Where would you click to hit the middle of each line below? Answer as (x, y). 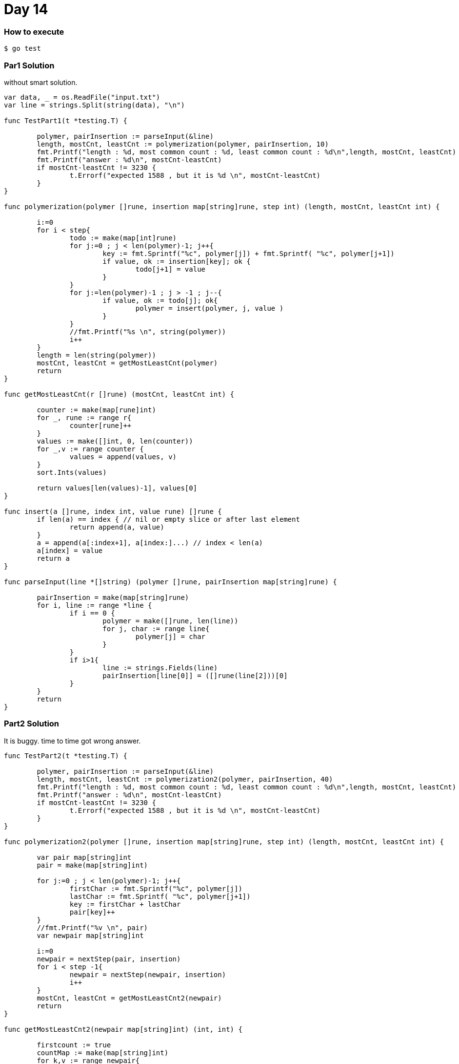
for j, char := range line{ (156, 628)
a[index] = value (70, 550)
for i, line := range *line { (94, 605)
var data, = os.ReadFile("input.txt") (82, 97)
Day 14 (26, 9)
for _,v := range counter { (90, 449)
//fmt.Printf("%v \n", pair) (92, 927)
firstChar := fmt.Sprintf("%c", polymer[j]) (156, 888)
